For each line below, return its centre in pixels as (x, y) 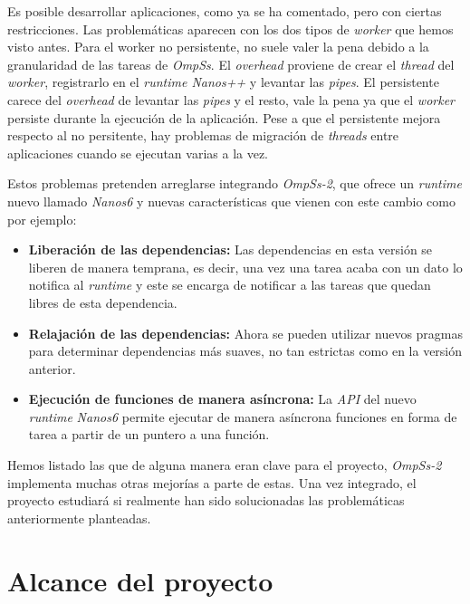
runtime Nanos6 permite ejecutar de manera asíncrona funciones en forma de (243, 416)
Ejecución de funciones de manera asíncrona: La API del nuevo (222, 399)
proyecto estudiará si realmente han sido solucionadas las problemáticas (206, 500)
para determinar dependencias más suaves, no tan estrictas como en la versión (245, 351)
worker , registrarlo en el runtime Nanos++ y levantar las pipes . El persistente (223, 82)
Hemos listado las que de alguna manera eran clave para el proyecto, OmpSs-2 (225, 465)
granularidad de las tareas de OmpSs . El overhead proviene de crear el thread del (231, 64)
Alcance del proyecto (140, 580)
